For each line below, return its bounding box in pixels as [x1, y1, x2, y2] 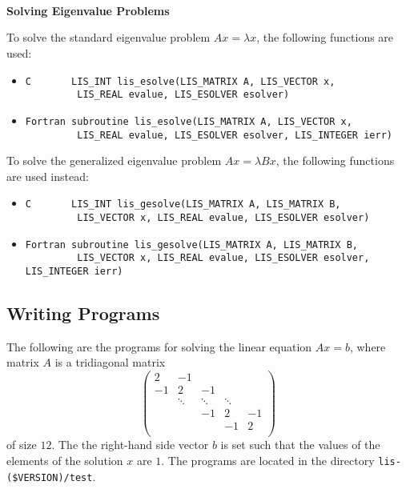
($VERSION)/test [6, 471, 93, 483]
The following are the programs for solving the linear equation [6, 338, 312, 355]
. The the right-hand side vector [51, 436, 209, 453]
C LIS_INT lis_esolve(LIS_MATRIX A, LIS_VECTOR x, [25, 75, 336, 87]
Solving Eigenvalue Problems [6, 2, 170, 18]
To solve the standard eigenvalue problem [6, 29, 211, 46]
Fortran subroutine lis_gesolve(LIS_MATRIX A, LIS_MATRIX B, [25, 238, 359, 251]
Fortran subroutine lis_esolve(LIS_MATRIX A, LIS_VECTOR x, [25, 115, 352, 127]
